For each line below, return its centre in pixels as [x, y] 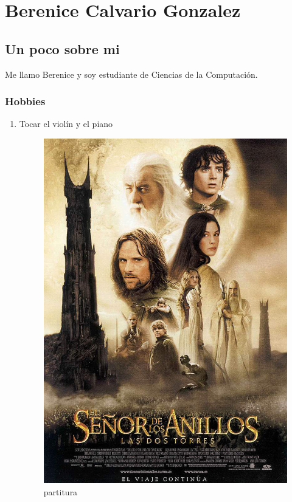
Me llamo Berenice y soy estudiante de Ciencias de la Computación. [131, 74]
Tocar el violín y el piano [66, 124]
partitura [61, 491]
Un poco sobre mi [62, 48]
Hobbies [25, 101]
